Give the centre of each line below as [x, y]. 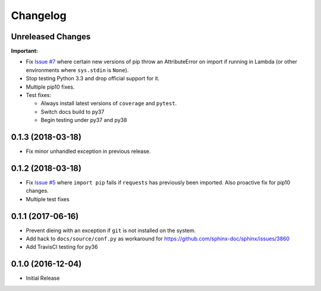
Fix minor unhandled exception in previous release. [88, 151]
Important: [24, 51]
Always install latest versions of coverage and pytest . [109, 104]
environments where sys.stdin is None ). [77, 70]
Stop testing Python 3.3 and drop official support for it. [93, 79]
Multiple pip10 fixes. [50, 87]
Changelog [39, 15]
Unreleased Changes [51, 37]
